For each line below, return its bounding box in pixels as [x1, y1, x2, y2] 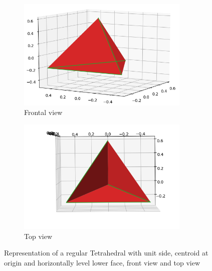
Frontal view [24, 107, 63, 117]
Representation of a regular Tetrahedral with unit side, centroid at [4, 247, 208, 258]
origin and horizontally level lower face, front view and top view [4, 257, 200, 267]
